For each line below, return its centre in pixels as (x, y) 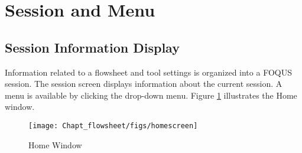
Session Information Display (92, 47)
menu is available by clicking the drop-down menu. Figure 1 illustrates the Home (151, 95)
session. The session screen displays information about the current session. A (144, 84)
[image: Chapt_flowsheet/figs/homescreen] (113, 126)
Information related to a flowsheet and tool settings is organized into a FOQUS (148, 72)
